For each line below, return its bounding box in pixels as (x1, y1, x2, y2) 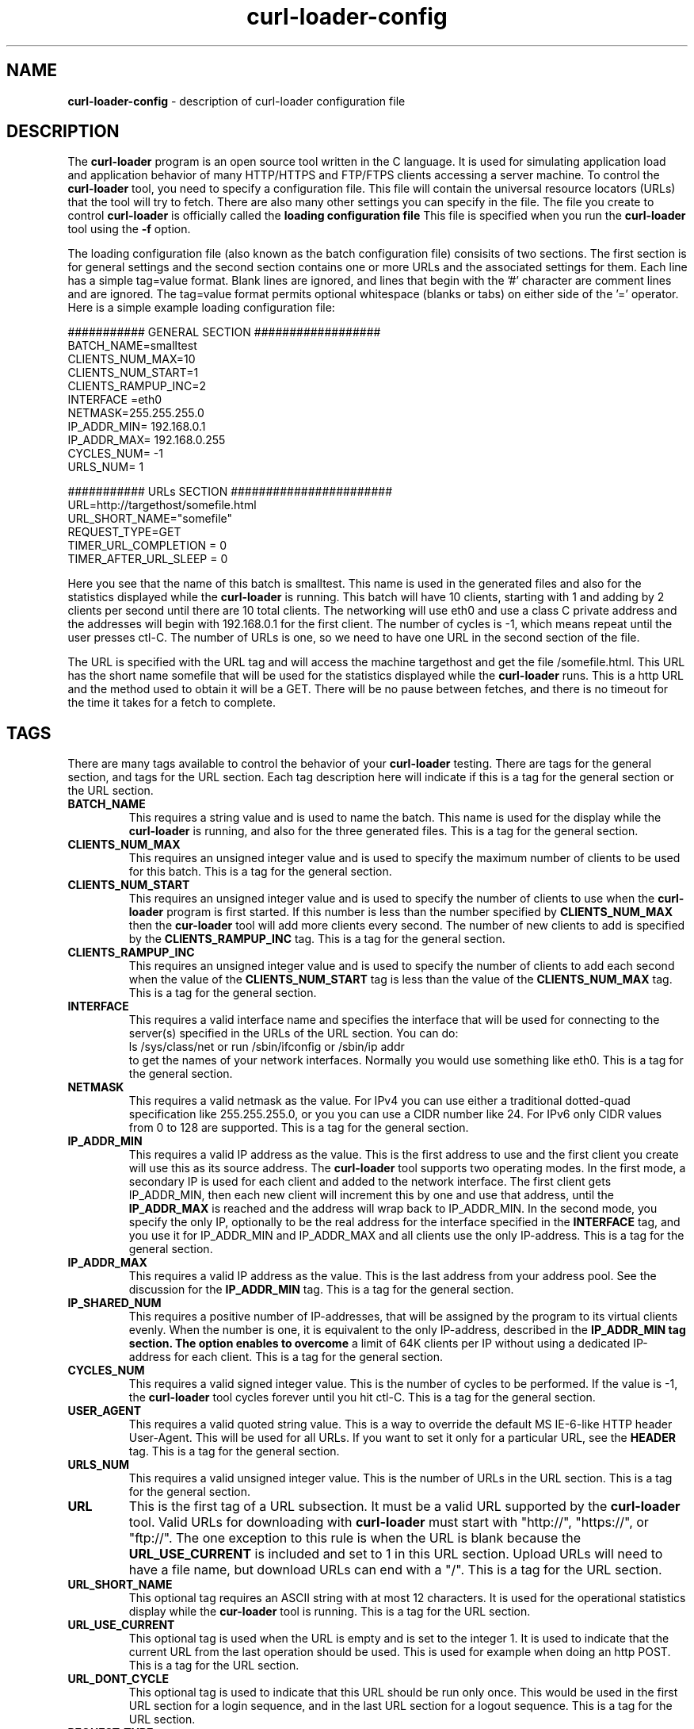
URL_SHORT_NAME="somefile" (67, 512, 233, 526)
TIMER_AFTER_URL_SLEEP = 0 (67, 552, 228, 566)
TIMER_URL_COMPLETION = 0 (67, 539, 227, 553)
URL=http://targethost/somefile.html (67, 498, 257, 512)
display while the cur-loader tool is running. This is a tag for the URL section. (128, 1604, 531, 1619)
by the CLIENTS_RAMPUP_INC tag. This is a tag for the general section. (128, 932, 505, 946)
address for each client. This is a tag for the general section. (128, 1350, 444, 1364)
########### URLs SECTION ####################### (67, 485, 393, 499)
